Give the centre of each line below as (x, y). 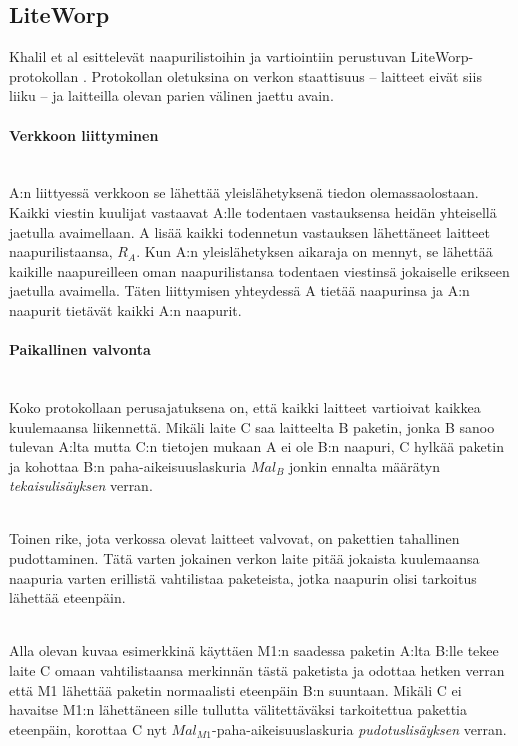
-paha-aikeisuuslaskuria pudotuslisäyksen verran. (359, 728)
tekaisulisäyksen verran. (81, 485)
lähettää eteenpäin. (67, 597)
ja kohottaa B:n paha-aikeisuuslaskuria (128, 465)
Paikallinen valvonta (80, 349)
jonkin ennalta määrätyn (365, 465)
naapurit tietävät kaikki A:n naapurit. (125, 309)
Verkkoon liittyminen (84, 134)
